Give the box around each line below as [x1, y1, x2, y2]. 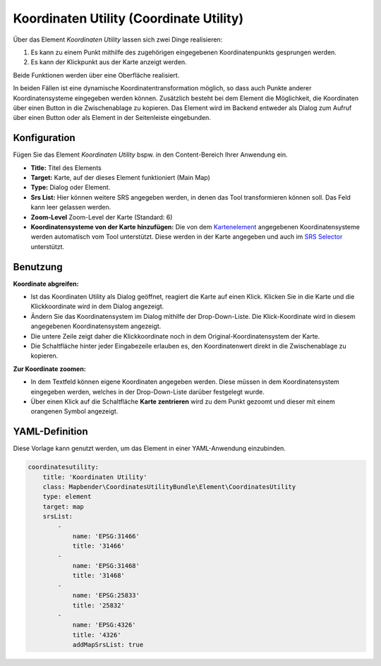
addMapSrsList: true [72, 641, 144, 649]
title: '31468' [72, 571, 125, 580]
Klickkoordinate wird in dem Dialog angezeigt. [30, 302, 164, 310]
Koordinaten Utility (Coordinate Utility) [13, 11, 243, 26]
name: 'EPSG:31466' [72, 532, 140, 540]
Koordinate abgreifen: [13, 279, 79, 288]
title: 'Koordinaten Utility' [42, 473, 147, 481]
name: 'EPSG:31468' [72, 562, 140, 570]
